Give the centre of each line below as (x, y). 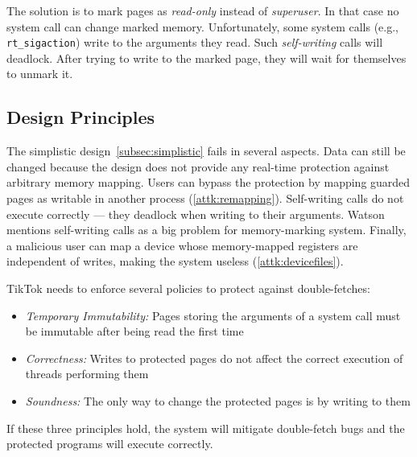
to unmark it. (40, 74)
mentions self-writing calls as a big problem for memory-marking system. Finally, (206, 230)
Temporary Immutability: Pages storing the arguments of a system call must (213, 315)
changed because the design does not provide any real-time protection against (198, 166)
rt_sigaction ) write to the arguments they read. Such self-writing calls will (195, 42)
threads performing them (87, 374)
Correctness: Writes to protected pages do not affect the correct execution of (214, 358)
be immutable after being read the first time (134, 331)
